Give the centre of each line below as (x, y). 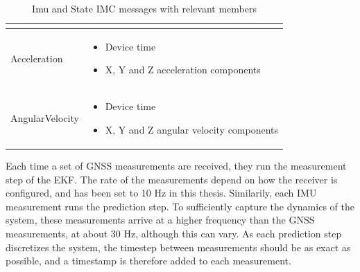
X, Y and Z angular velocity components (192, 129)
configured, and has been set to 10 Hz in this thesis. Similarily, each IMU (161, 193)
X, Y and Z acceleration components (183, 70)
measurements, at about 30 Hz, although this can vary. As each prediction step (174, 233)
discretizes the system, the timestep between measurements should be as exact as (178, 247)
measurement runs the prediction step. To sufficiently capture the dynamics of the (180, 206)
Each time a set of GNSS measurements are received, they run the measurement (176, 165)
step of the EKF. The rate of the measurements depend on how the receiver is (172, 179)
